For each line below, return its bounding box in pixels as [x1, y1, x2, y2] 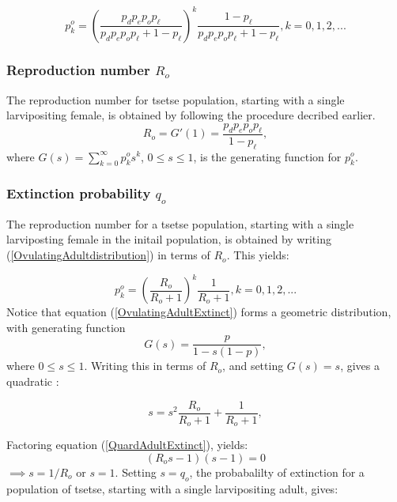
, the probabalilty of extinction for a [189, 463, 365, 480]
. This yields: [226, 247, 289, 263]
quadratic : [6, 373, 59, 390]
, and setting [222, 357, 284, 374]
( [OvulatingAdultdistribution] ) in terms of [6, 247, 210, 263]
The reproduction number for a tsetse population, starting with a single [6, 215, 354, 232]
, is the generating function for [193, 148, 342, 164]
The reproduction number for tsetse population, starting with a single [6, 91, 345, 108]
